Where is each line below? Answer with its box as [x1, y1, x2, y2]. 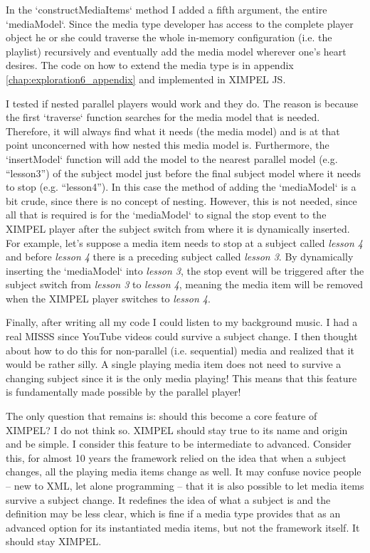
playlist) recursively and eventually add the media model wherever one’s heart [6, 43, 347, 58]
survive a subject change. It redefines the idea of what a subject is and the [6, 492, 331, 507]
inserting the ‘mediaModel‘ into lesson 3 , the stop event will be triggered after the [6, 263, 364, 278]
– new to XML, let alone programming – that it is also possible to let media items [6, 478, 364, 493]
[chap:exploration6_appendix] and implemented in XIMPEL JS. [6, 71, 286, 86]
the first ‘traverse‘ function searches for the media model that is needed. [6, 110, 320, 125]
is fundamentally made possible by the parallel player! [6, 384, 241, 399]
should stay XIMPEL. [6, 534, 102, 549]
